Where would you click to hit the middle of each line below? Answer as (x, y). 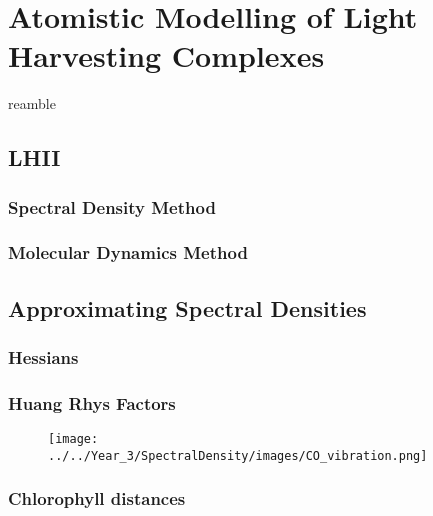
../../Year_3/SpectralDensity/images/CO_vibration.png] (238, 455)
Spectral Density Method (112, 206)
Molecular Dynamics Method (128, 252)
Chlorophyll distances (97, 498)
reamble (32, 103)
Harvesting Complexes (166, 55)
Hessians (43, 357)
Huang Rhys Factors (92, 402)
